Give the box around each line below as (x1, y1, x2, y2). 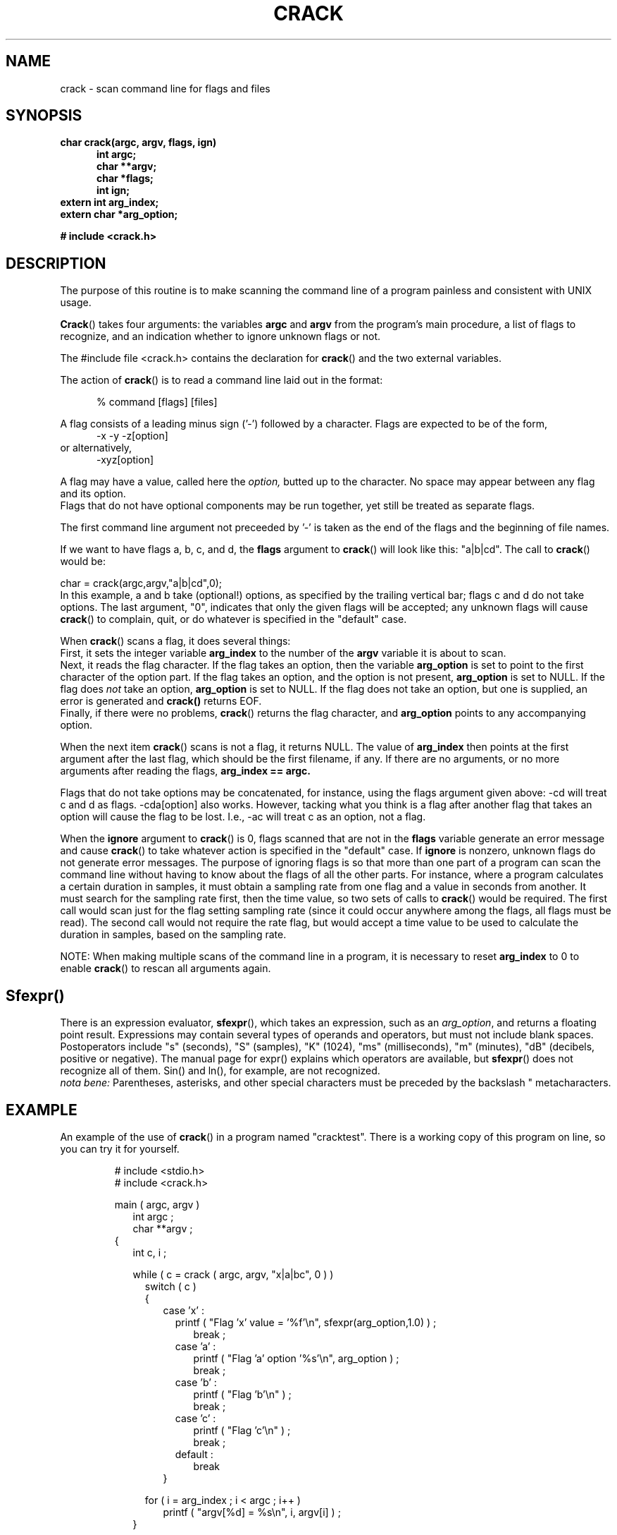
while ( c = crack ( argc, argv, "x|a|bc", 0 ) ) (132, 1268, 334, 1280)
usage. (60, 296, 92, 309)
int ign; (96, 184, 130, 197)
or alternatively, (60, 442, 132, 454)
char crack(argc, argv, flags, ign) (60, 136, 217, 149)
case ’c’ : (175, 1412, 216, 1424)
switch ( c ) (144, 1280, 197, 1292)
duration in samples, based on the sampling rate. (60, 928, 287, 941)
